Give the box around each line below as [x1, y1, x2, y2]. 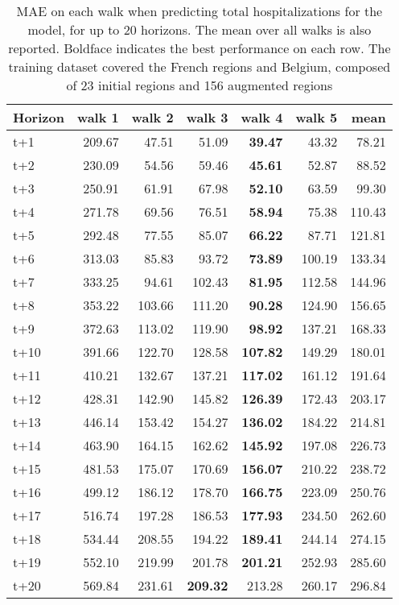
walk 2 [131, 108, 174, 126]
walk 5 [295, 108, 338, 126]
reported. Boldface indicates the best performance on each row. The [8, 39, 391, 57]
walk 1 [76, 108, 119, 126]
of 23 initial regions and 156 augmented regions [66, 76, 333, 94]
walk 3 [186, 108, 228, 126]
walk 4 [241, 108, 283, 126]
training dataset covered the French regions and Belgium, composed [8, 57, 391, 76]
